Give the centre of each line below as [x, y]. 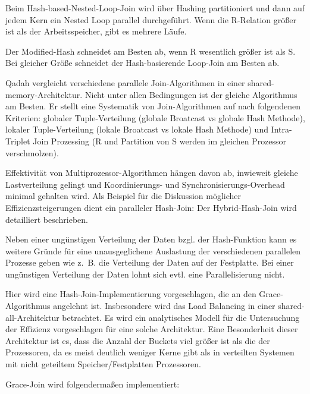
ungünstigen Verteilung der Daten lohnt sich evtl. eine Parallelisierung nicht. [145, 274]
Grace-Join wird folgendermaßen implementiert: [93, 384]
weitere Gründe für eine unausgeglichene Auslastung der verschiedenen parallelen [153, 250]
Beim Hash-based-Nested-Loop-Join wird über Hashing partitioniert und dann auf [155, 8]
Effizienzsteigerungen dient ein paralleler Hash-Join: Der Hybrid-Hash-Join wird [151, 207]
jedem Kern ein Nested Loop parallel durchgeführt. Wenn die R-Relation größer [151, 19]
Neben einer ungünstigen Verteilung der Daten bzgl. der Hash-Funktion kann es [151, 239]
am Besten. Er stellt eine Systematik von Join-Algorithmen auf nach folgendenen [153, 106]
